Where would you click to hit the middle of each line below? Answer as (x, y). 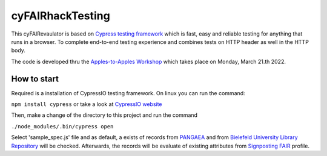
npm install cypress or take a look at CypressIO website (87, 104)
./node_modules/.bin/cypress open (62, 126)
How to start (35, 79)
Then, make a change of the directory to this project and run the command (104, 115)
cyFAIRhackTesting (61, 16)
